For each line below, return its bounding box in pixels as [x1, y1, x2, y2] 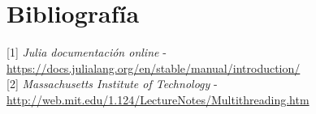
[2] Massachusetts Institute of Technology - [6, 75, 218, 92]
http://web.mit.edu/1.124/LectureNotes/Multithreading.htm [6, 91, 310, 108]
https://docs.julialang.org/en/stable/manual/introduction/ [6, 59, 301, 76]
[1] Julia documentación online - [6, 44, 167, 61]
